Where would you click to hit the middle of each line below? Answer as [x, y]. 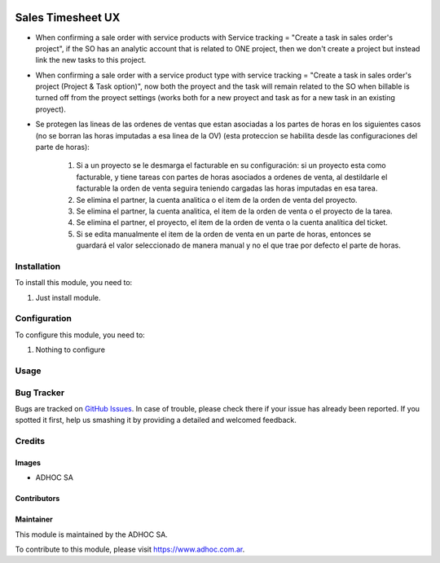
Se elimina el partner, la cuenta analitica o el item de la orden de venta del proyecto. [217, 200]
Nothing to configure [70, 350]
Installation [38, 266]
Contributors [37, 499]
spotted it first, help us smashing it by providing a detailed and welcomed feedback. [156, 420]
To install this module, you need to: [74, 283]
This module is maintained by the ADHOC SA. [92, 534]
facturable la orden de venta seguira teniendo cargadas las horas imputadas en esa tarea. [227, 188]
